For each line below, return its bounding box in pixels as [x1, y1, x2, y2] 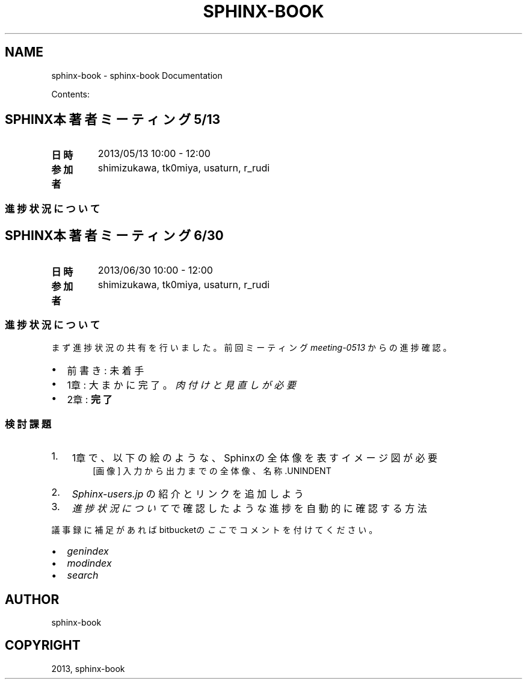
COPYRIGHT [5, 638, 81, 653]
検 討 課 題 [5, 417, 52, 430]
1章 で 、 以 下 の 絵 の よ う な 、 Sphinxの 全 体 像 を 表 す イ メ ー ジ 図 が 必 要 [72, 452, 437, 464]
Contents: [51, 88, 90, 99]
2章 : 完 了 [67, 393, 112, 406]
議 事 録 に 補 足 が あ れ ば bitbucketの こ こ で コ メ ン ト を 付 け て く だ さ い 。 [51, 525, 378, 535]
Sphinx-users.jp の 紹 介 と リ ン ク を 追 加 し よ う [72, 488, 304, 501]
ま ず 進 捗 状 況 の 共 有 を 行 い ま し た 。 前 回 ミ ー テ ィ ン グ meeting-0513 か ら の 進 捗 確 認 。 [51, 342, 452, 353]
